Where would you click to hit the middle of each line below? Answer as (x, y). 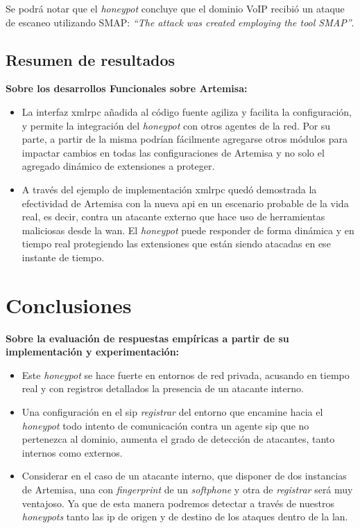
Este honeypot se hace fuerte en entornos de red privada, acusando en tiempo (186, 375)
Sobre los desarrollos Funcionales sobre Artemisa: (127, 88)
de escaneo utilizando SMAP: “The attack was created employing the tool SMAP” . (180, 22)
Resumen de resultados (91, 59)
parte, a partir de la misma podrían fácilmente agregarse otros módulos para (185, 139)
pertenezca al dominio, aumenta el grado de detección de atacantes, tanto (178, 439)
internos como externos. (72, 452)
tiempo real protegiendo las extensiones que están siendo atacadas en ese (176, 244)
